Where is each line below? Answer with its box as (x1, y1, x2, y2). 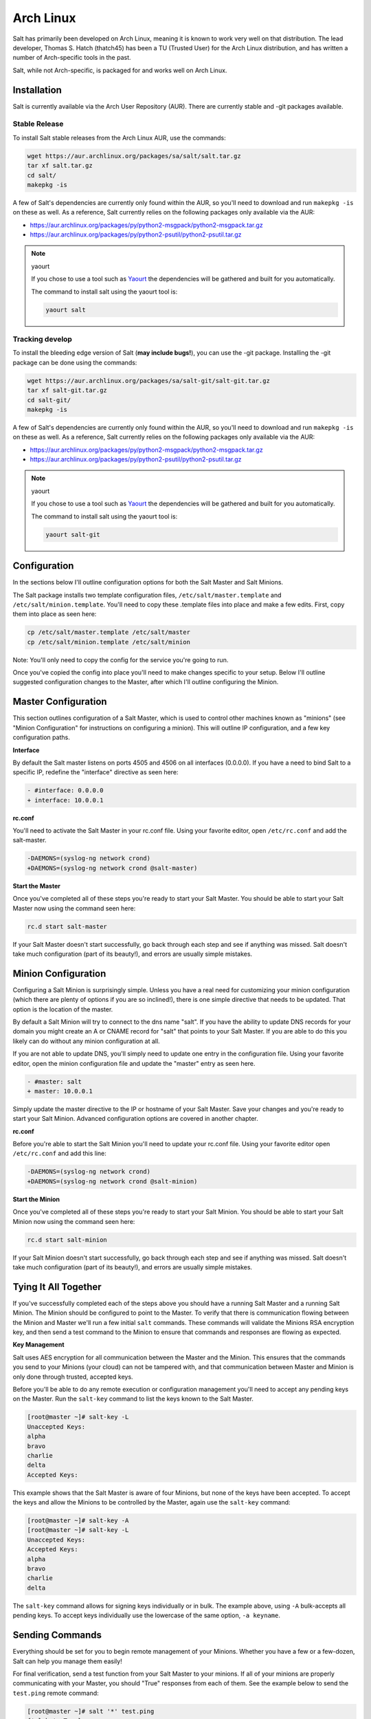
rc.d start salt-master (27, 922, 108, 930)
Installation (12, 84, 62, 96)
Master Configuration (12, 696, 107, 708)
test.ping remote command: (12, 1689, 99, 1697)
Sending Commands (12, 1630, 102, 1641)
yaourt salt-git (45, 530, 101, 538)
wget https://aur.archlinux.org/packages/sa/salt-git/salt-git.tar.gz (27, 377, 271, 384)
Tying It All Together (12, 1281, 102, 1293)
